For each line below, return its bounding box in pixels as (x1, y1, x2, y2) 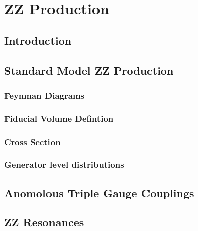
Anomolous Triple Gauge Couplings (4, 184, 194, 200)
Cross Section (4, 135, 61, 148)
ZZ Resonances (4, 214, 84, 230)
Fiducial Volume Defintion (4, 112, 114, 124)
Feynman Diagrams (4, 88, 85, 101)
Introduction (4, 32, 72, 48)
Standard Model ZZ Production (4, 62, 174, 78)
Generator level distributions (4, 158, 124, 171)
